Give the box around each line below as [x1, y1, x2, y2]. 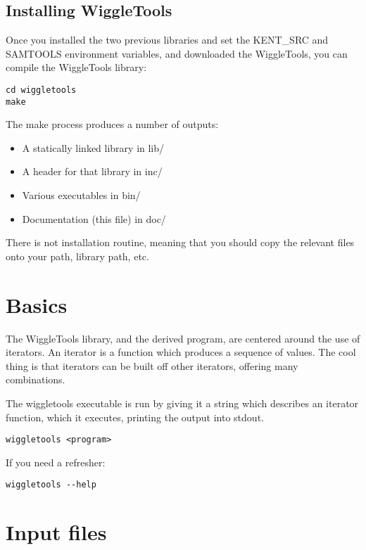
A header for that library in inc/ [22, 164, 163, 179]
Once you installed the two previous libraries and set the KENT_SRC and [6, 32, 329, 47]
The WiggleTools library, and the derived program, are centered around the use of [6, 331, 360, 345]
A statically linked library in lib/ [22, 140, 165, 155]
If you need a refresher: [6, 454, 106, 469]
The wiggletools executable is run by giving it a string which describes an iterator [6, 395, 359, 410]
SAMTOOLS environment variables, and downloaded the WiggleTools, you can [6, 46, 348, 60]
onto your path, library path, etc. [6, 248, 149, 263]
